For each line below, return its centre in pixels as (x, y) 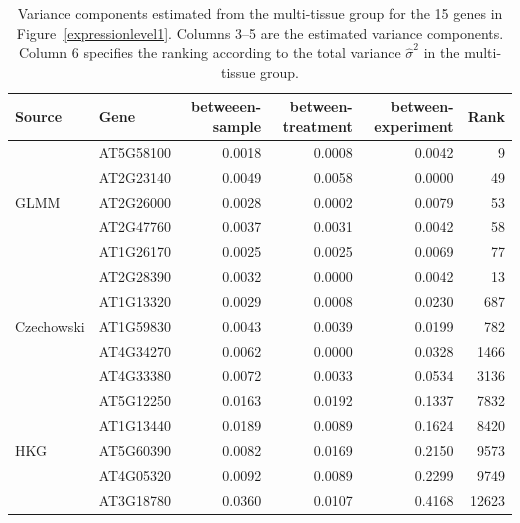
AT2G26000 (135, 201)
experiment (414, 125)
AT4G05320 (135, 474)
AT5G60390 (135, 449)
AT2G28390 (135, 276)
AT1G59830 (135, 325)
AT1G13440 (135, 425)
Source (39, 116)
